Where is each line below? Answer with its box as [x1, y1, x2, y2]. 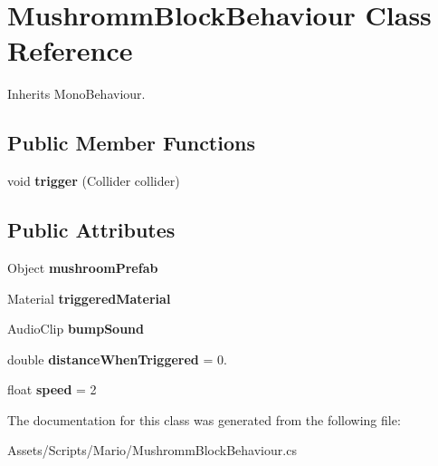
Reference [7, 32, 133, 69]
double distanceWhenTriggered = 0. [7, 349, 227, 368]
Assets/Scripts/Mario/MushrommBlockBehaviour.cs [7, 441, 297, 460]
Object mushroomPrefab [7, 257, 158, 277]
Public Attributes [7, 216, 176, 244]
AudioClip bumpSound [7, 319, 144, 338]
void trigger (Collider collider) [7, 171, 180, 190]
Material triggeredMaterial [7, 288, 171, 307]
